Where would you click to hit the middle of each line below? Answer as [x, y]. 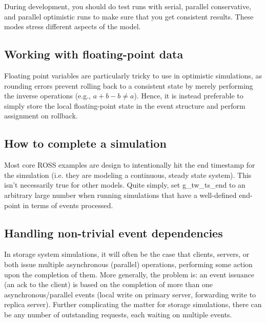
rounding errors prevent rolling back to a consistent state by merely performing [129, 85]
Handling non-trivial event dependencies [114, 233]
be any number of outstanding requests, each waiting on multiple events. [118, 314]
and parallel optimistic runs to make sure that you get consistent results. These [129, 16]
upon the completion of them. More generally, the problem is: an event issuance [129, 274]
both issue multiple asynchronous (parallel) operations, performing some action [128, 264]
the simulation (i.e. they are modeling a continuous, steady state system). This [128, 175]
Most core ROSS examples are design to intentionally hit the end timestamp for [130, 165]
